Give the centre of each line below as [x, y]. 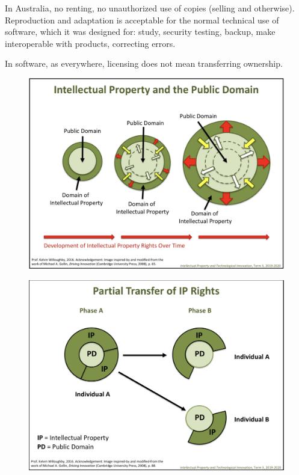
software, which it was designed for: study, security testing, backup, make [140, 32]
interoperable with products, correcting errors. [90, 43]
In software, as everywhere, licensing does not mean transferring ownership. [144, 63]
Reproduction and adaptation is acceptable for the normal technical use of [142, 20]
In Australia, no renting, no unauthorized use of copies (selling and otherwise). [150, 8]
